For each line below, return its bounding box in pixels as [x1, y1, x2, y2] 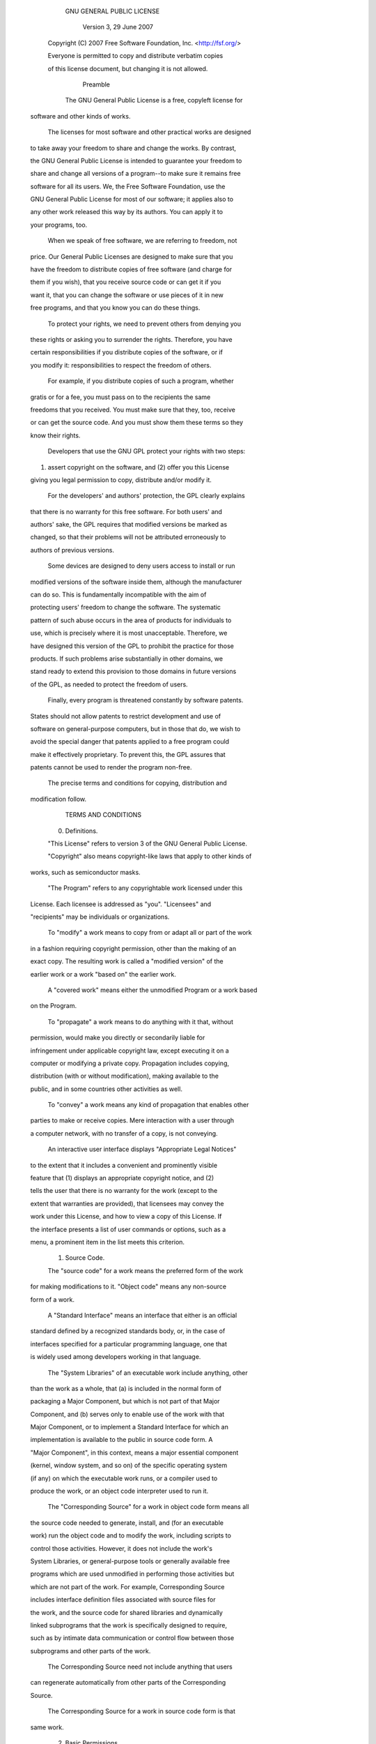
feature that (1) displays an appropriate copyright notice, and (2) [30, 1174, 214, 1182]
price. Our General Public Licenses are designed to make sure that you [30, 252, 233, 261]
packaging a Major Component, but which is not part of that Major [30, 1397, 220, 1406]
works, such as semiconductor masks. [30, 868, 141, 876]
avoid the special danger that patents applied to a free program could [30, 737, 230, 746]
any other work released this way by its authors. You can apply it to [30, 208, 223, 216]
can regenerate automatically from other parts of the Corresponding [30, 1678, 226, 1687]
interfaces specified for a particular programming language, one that [30, 1339, 228, 1348]
